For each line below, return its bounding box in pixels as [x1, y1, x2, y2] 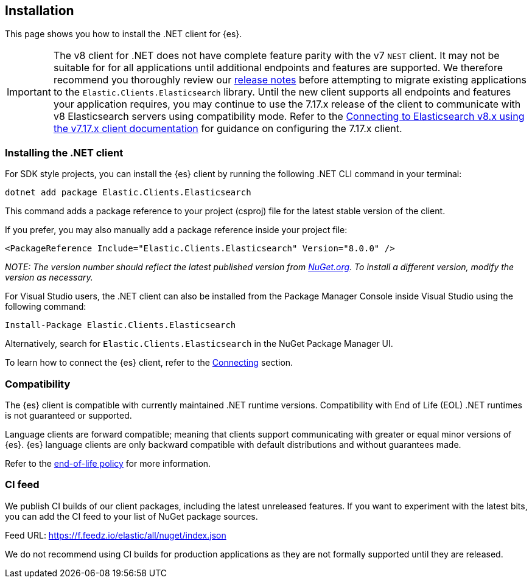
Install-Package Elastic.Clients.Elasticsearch [5, 320, 236, 330]
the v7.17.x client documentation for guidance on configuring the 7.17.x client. [53, 122, 402, 135]
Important [7, 86, 51, 99]
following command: [5, 301, 86, 312]
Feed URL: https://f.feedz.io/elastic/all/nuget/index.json [5, 529, 226, 540]
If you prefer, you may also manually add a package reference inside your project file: [5, 225, 348, 236]
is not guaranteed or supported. [5, 410, 132, 421]
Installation [5, 3, 74, 18]
